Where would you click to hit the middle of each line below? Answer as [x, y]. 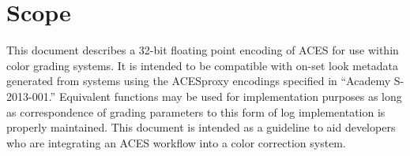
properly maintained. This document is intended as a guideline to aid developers [201, 127]
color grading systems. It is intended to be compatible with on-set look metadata [202, 65]
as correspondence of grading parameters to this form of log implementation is [196, 111]
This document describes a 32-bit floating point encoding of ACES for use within [203, 50]
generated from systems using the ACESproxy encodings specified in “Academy [199, 81]
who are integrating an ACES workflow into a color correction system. [176, 142]
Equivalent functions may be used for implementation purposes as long [230, 96]
